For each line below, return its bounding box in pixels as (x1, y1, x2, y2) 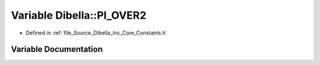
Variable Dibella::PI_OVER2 (11, 9, 146, 22)
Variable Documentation (11, 45, 103, 54)
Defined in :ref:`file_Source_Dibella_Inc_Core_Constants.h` (25, 29, 168, 36)
